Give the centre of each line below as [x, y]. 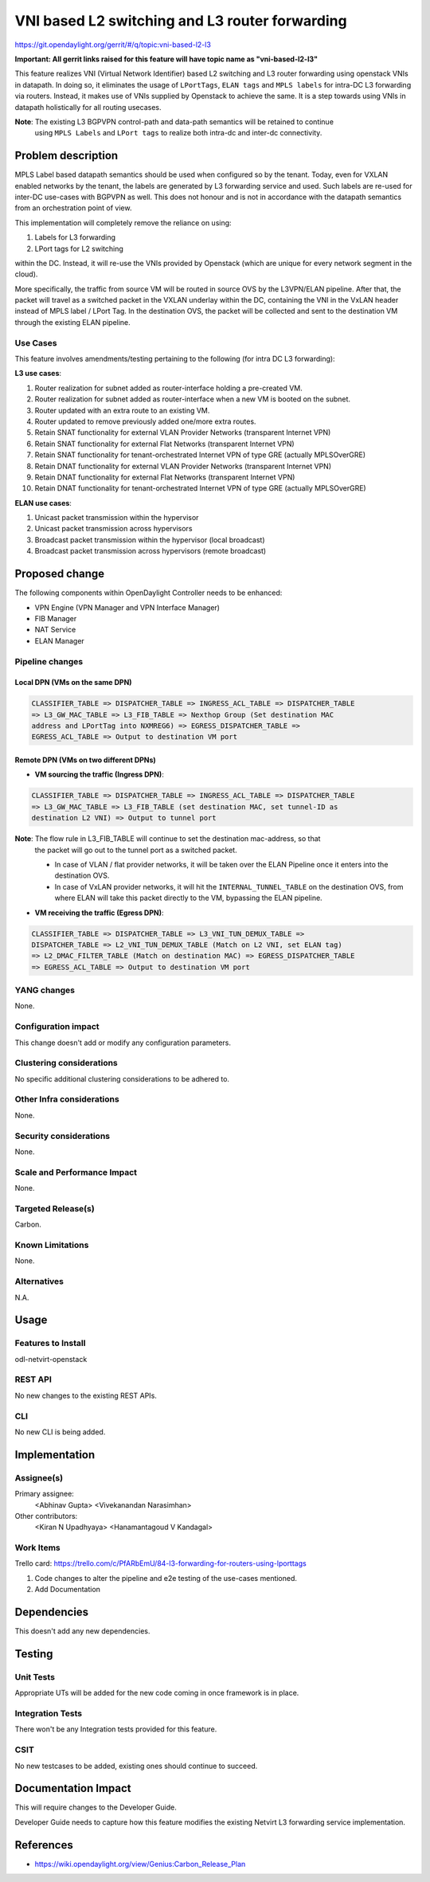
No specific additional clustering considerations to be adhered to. [122, 1078]
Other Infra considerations [67, 1099]
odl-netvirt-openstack [51, 1359]
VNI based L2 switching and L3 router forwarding [181, 21]
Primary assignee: [45, 1494]
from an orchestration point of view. [73, 208]
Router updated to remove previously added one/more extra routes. [145, 421]
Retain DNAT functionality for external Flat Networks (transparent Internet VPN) [165, 477]
